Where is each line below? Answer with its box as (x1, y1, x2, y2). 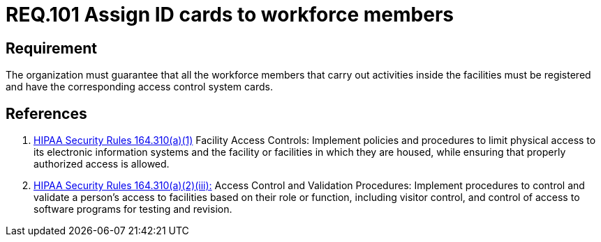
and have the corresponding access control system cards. (6, 81, 273, 93)
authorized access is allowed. (34, 158, 170, 170)
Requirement (6, 39, 98, 57)
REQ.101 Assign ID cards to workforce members (6, 3, 454, 26)
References (6, 104, 87, 122)
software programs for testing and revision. (34, 203, 232, 216)
